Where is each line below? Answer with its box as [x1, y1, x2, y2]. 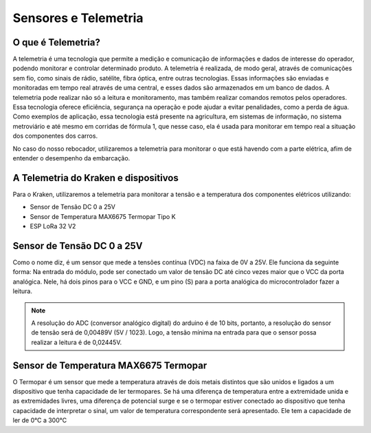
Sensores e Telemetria [12, 10, 144, 25]
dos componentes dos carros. [12, 131, 98, 140]
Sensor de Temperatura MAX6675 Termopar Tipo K [30, 212, 176, 220]
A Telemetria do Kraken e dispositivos [12, 172, 179, 184]
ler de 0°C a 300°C [12, 416, 67, 425]
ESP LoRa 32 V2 [30, 222, 76, 231]
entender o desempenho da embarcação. [12, 154, 131, 162]
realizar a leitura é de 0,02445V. [31, 338, 122, 346]
